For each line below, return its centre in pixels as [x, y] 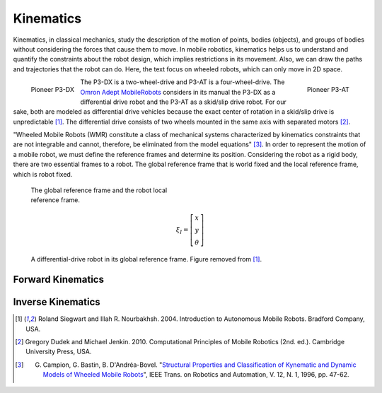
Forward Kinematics [58, 280]
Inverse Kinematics [57, 302]
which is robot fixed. [43, 174]
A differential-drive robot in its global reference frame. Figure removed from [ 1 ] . [146, 259]
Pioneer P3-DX [52, 89]
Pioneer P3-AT [328, 89]
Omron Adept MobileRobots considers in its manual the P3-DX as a [178, 92]
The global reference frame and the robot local [99, 190]
